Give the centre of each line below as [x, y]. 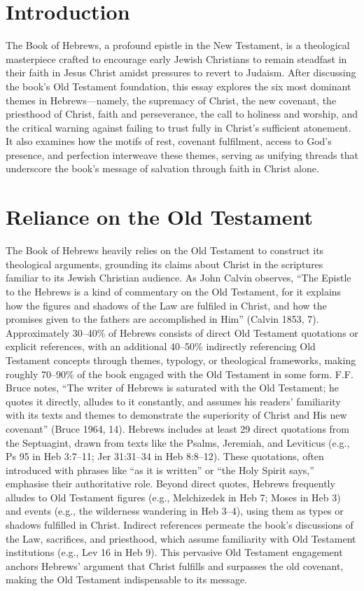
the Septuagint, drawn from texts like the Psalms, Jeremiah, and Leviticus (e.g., [178, 442]
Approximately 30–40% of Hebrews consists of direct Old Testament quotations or [182, 332]
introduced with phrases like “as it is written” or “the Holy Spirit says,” [160, 470]
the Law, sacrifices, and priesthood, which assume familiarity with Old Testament [181, 538]
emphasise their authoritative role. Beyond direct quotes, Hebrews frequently [170, 484]
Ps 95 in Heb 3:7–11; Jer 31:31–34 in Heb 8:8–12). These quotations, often [165, 456]
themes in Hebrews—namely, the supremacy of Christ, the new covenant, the [171, 100]
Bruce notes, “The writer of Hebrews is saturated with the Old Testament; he [172, 388]
